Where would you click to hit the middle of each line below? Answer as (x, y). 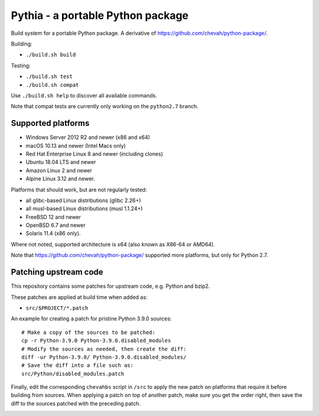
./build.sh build (51, 55)
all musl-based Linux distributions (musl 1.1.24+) (84, 209)
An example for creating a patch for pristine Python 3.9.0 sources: (91, 318)
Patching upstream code (57, 272)
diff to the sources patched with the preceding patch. (76, 403)
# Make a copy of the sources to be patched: (89, 332)
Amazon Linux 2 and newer (59, 170)
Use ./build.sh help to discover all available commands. (84, 95)
